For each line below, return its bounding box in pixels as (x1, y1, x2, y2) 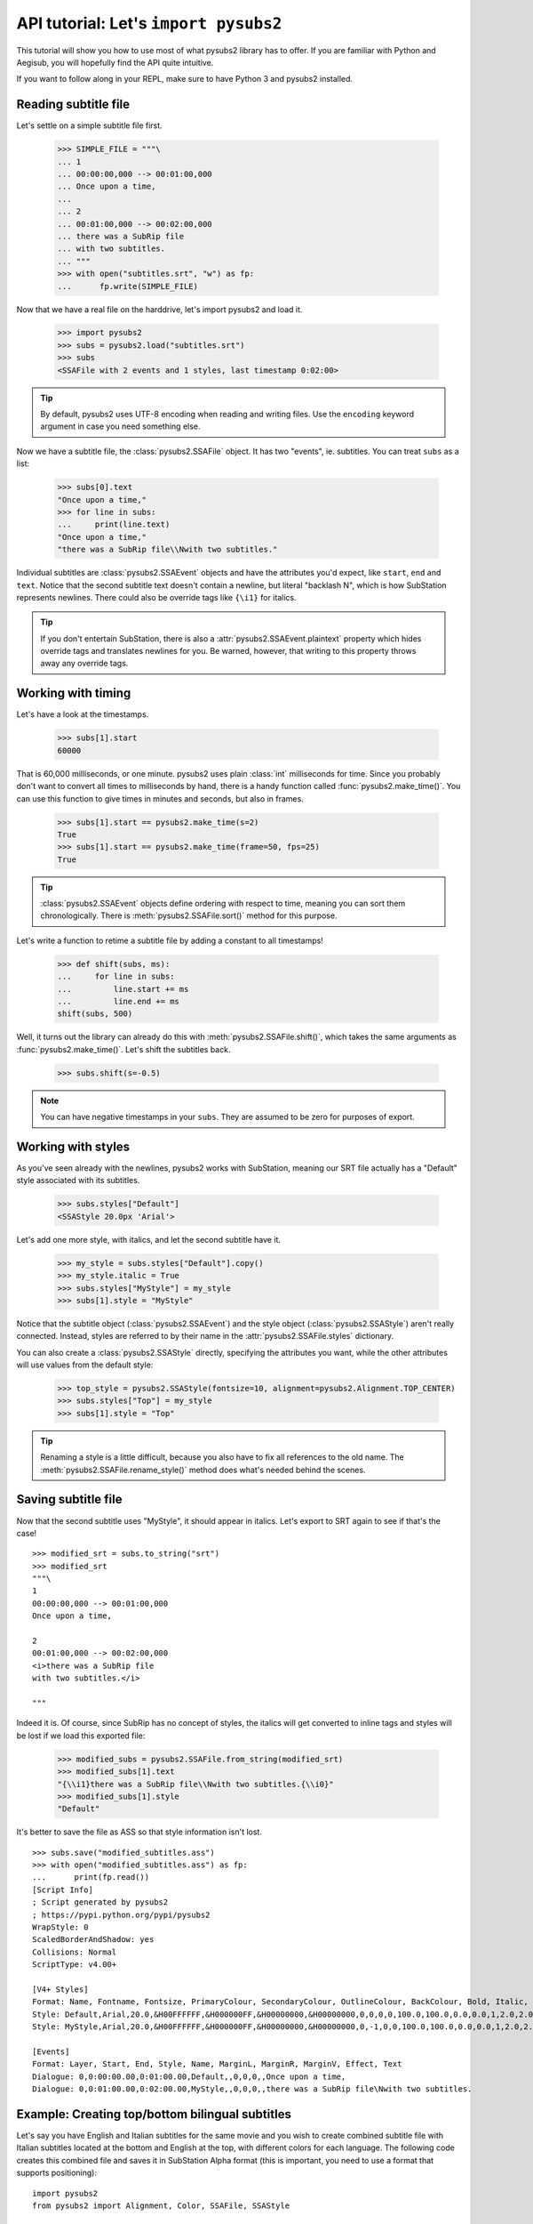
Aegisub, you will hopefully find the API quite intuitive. (16, 57, 214, 68)
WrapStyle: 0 (32, 1922, 89, 1932)
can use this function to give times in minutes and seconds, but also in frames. (16, 793, 304, 804)
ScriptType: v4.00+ (32, 1960, 117, 1970)
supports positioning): (16, 2167, 98, 2179)
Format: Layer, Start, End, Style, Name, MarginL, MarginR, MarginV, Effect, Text (32, 2059, 402, 2069)
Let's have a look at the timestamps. (16, 709, 149, 720)
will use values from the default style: (16, 1359, 154, 1370)
